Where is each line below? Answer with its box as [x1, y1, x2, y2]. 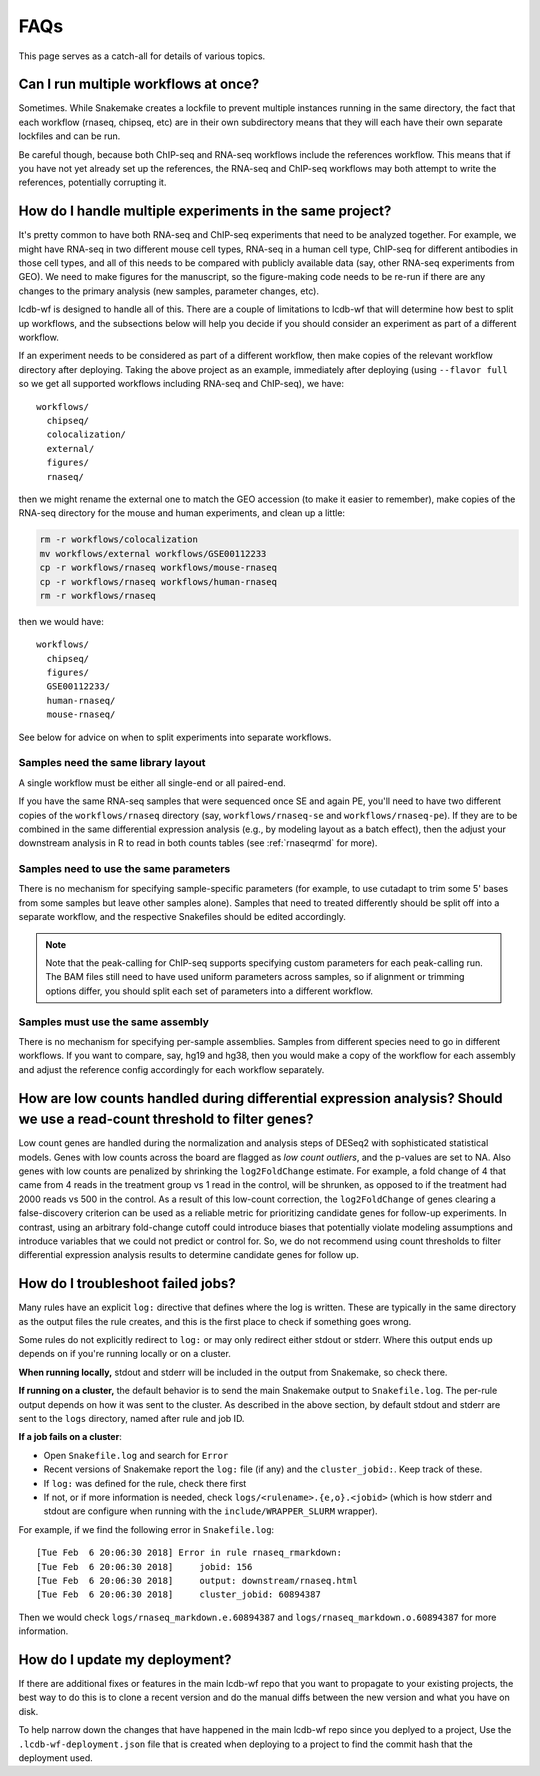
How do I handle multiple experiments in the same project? [18, 203, 392, 220]
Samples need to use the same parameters [18, 862, 231, 876]
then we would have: [18, 615, 105, 627]
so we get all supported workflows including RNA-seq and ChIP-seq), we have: [18, 378, 345, 390]
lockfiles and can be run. [18, 130, 121, 142]
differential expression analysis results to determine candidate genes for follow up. [18, 1249, 359, 1261]
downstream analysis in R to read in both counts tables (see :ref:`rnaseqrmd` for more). [18, 837, 378, 849]
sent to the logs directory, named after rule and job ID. [18, 1412, 245, 1424]
